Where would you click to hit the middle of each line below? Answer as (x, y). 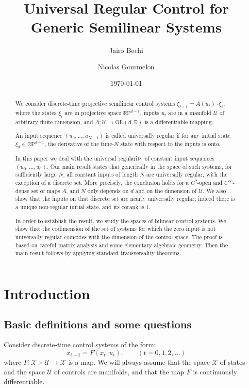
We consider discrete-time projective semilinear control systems (95, 103)
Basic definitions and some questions (98, 324)
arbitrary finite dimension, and (54, 121)
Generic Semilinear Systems (126, 27)
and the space (25, 371)
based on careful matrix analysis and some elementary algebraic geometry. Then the (122, 245)
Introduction (47, 293)
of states (232, 362)
